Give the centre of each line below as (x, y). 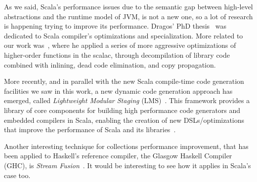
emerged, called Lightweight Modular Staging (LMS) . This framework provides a (127, 100)
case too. (17, 175)
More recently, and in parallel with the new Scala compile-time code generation (124, 81)
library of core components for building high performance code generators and (122, 110)
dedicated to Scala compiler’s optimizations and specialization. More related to (124, 35)
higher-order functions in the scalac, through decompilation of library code (117, 55)
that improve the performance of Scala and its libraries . (90, 129)
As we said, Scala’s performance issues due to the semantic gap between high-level (128, 6)
